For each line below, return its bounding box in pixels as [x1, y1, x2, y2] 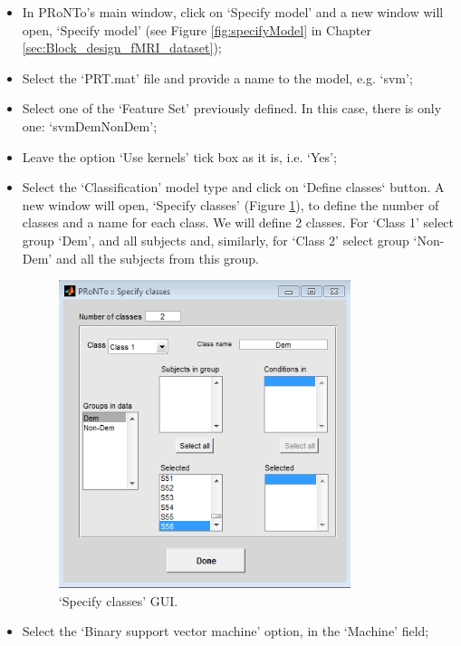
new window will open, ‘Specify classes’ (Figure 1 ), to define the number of [22, 195, 439, 214]
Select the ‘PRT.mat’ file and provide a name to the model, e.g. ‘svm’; [22, 68, 413, 87]
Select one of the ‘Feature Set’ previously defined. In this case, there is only [22, 99, 442, 118]
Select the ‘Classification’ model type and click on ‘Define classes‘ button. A [22, 178, 445, 197]
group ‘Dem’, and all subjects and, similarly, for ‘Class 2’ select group [22, 230, 409, 249]
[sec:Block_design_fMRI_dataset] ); [22, 38, 222, 57]
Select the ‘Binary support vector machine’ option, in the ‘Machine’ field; [22, 622, 429, 641]
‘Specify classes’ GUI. [58, 591, 178, 610]
